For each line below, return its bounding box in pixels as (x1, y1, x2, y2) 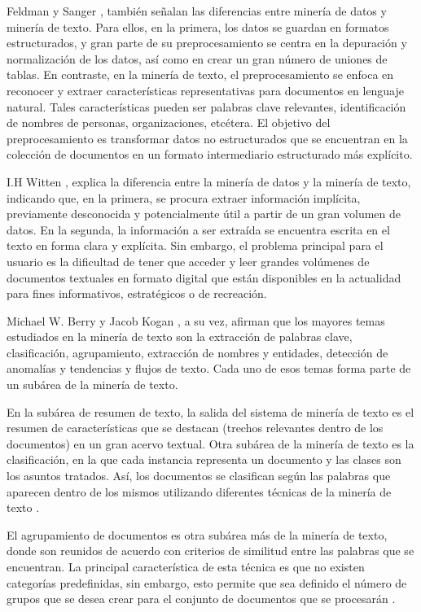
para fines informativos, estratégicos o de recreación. (7, 285, 267, 302)
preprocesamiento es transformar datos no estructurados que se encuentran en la (7, 129, 408, 146)
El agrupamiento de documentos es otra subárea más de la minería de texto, (7, 526, 388, 543)
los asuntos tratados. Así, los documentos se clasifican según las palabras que (7, 467, 391, 484)
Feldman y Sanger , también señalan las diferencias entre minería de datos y (7, 2, 387, 19)
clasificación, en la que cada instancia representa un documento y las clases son (7, 451, 401, 468)
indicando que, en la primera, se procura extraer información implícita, (7, 189, 361, 206)
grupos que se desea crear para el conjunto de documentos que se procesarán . (7, 590, 396, 607)
